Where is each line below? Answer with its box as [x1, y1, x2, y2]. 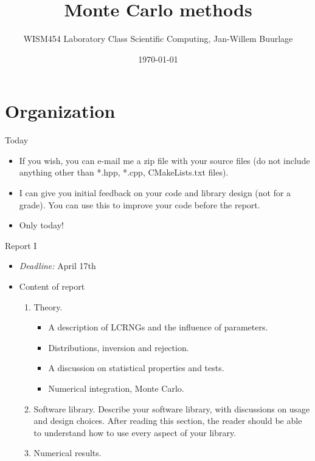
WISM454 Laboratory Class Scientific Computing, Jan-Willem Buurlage [23, 32, 293, 45]
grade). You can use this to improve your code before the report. [19, 198, 260, 211]
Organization [5, 98, 116, 123]
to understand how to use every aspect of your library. [33, 426, 237, 439]
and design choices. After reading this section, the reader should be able [33, 414, 302, 427]
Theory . [33, 300, 63, 313]
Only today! [19, 219, 64, 231]
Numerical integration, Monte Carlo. [48, 381, 184, 394]
